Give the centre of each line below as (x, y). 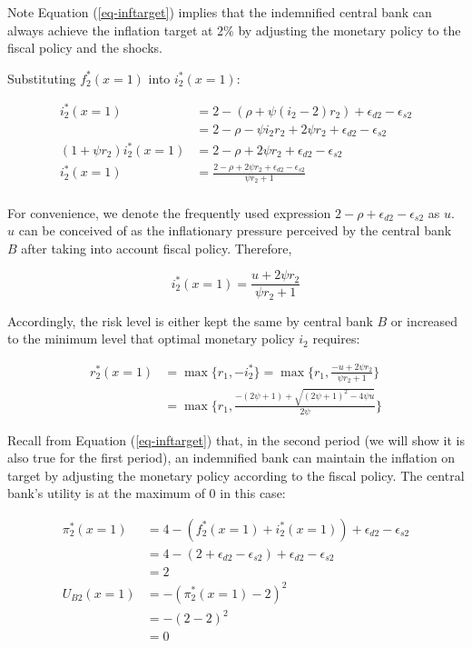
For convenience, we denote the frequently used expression (169, 212)
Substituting (42, 78)
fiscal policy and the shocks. (85, 48)
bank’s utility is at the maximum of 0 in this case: (147, 493)
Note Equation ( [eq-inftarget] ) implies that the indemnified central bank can (220, 12)
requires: (336, 339)
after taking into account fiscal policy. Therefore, (157, 248)
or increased (424, 320)
